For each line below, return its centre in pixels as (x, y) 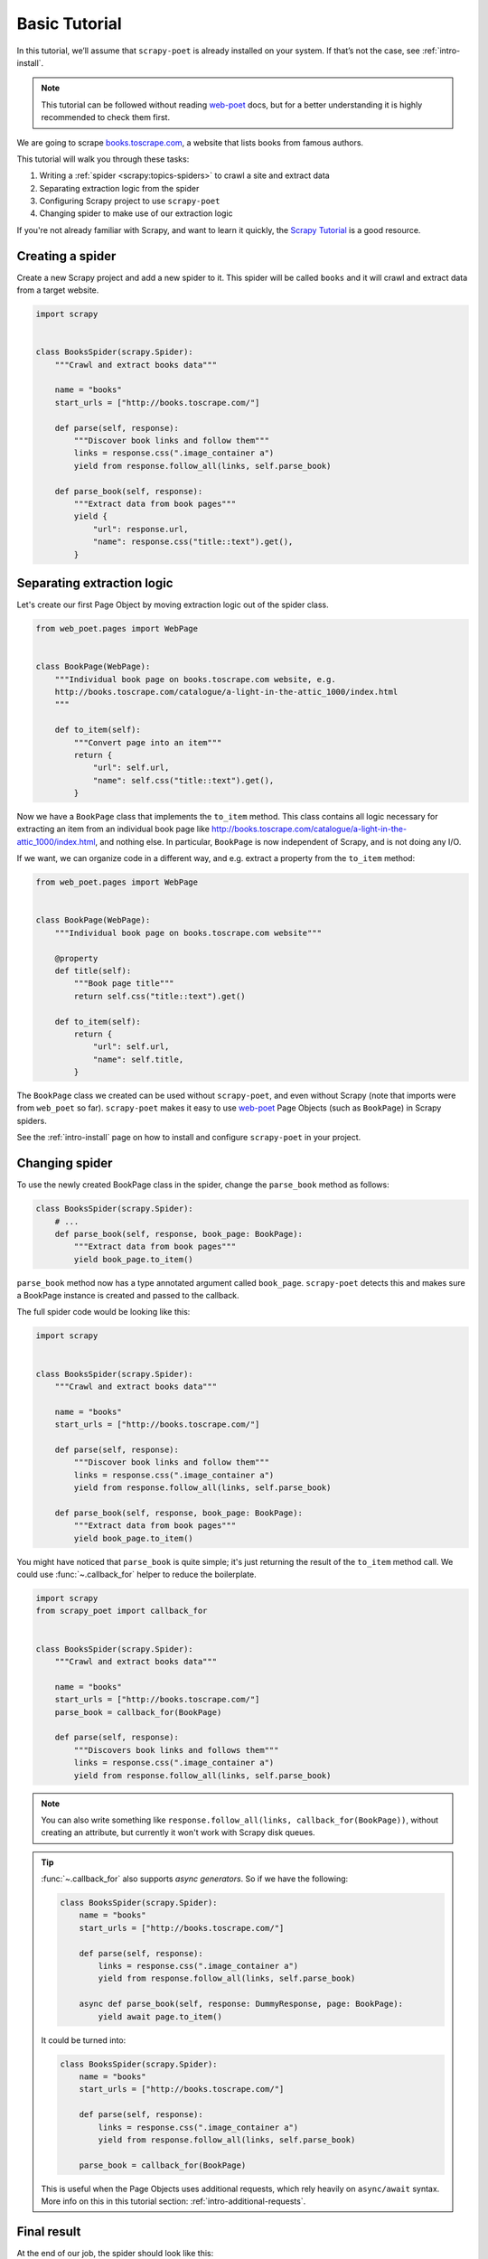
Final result (49, 2231)
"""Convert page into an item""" (148, 742)
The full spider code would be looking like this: (103, 1312)
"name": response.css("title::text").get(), (193, 542)
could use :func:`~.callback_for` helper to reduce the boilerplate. (136, 1575)
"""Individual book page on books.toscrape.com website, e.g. (195, 679)
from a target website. (58, 290)
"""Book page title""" (124, 984)
